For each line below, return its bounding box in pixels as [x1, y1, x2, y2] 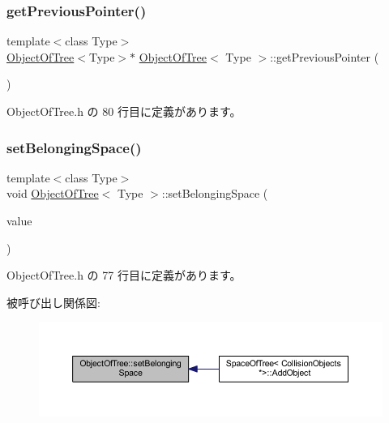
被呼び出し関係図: [6, 293, 100, 310]
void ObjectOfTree [6, 185, 99, 202]
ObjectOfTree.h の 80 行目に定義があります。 [6, 103, 242, 119]
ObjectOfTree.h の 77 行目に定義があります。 [6, 267, 242, 284]
